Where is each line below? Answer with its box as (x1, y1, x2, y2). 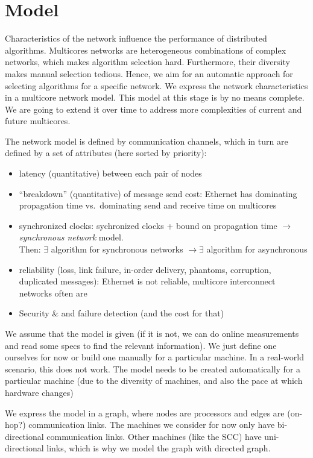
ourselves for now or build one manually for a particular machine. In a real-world (5, 351, 304, 363)
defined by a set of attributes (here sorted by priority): (5, 146, 207, 159)
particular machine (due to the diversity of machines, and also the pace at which (5, 374, 303, 387)
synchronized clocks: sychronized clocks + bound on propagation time (19, 219, 277, 231)
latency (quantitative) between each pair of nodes (19, 167, 202, 180)
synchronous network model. (19, 231, 124, 243)
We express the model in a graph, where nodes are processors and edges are (5, 406, 285, 419)
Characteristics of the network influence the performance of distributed (5, 32, 267, 45)
